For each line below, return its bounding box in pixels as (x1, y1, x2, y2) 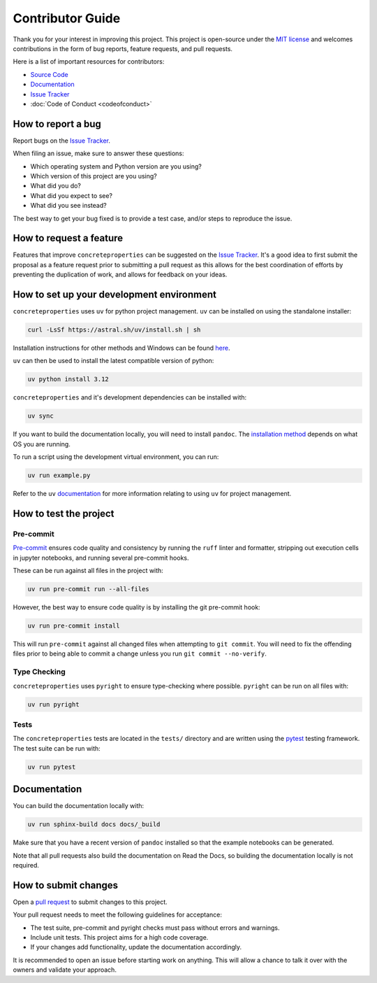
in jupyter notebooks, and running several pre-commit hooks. (13, 553, 189, 562)
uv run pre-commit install (27, 622, 120, 630)
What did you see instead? (30, 201, 108, 210)
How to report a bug (13, 118, 101, 129)
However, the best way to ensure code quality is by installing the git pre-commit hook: (13, 603, 261, 611)
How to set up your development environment (13, 289, 216, 301)
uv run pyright (27, 700, 80, 708)
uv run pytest (27, 763, 76, 771)
